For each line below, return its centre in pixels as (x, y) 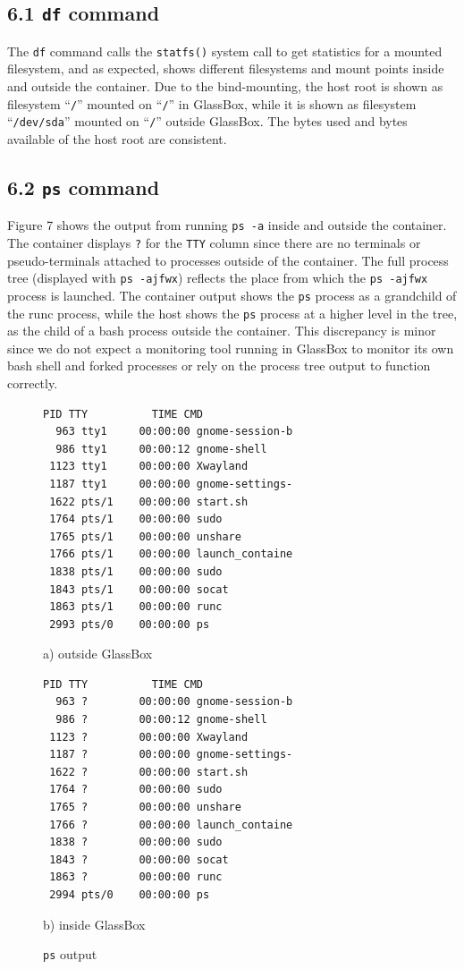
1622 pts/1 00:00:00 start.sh (149, 501)
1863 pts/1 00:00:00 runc (136, 607)
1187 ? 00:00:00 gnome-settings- (171, 755)
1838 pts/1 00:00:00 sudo (136, 571)
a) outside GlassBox (98, 654)
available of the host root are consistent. (117, 138)
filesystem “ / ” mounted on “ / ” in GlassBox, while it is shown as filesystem (212, 103)
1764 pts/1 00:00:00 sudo (136, 519)
